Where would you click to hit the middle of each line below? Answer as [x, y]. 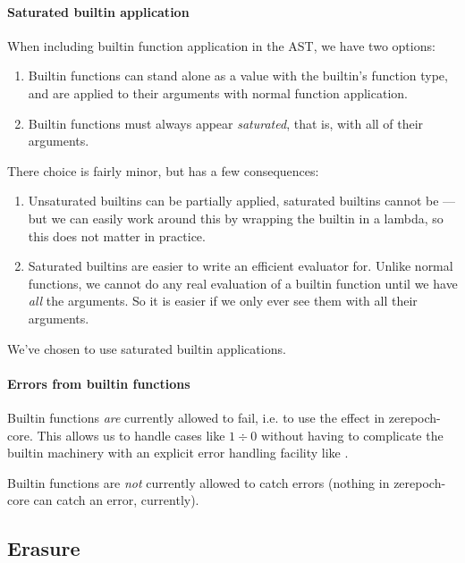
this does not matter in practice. [117, 235]
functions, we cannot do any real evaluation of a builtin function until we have [243, 283]
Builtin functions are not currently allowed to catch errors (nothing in [199, 482]
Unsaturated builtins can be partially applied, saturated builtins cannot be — [242, 201]
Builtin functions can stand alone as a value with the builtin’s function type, [238, 76]
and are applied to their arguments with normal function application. [218, 92]
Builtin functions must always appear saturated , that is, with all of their [226, 123]
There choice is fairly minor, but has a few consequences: [163, 170]
